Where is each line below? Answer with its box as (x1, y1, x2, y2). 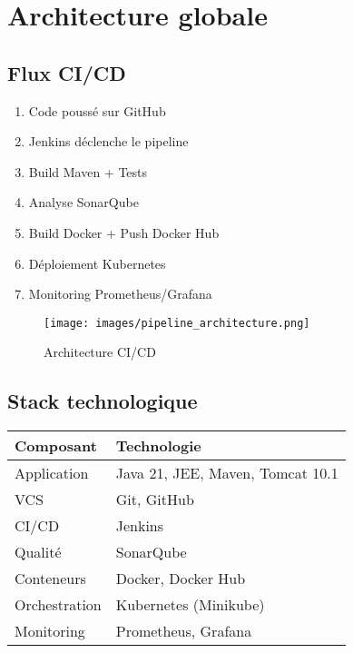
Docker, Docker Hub (115, 568, 246, 589)
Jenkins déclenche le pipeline (28, 132, 189, 151)
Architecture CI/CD (44, 342, 156, 361)
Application (15, 462, 89, 484)
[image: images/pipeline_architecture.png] (44, 316, 310, 330)
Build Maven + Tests (28, 162, 148, 181)
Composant (15, 435, 97, 457)
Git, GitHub (115, 489, 194, 510)
